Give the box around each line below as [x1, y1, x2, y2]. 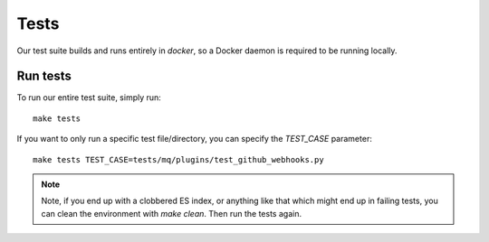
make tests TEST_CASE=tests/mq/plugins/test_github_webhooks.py [33, 154, 325, 164]
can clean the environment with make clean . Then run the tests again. [41, 208, 302, 219]
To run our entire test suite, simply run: [16, 92, 162, 103]
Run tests [16, 69, 72, 84]
